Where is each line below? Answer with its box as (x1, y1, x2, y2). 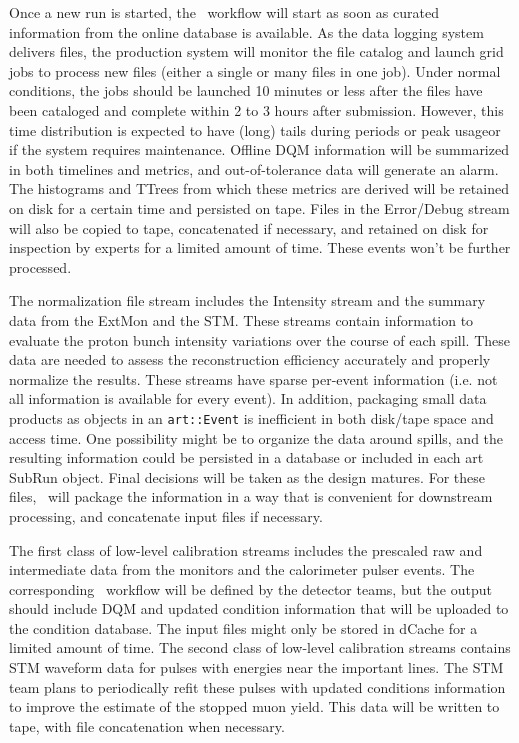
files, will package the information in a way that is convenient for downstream (9, 486, 493, 507)
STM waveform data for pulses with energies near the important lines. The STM (9, 657, 504, 678)
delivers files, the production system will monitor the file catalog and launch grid (9, 41, 504, 62)
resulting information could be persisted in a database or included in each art (9, 447, 484, 468)
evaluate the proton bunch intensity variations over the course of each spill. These (9, 329, 511, 350)
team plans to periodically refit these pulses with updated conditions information (9, 676, 506, 697)
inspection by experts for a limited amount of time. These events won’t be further (9, 237, 511, 258)
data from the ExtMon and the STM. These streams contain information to (9, 309, 474, 330)
